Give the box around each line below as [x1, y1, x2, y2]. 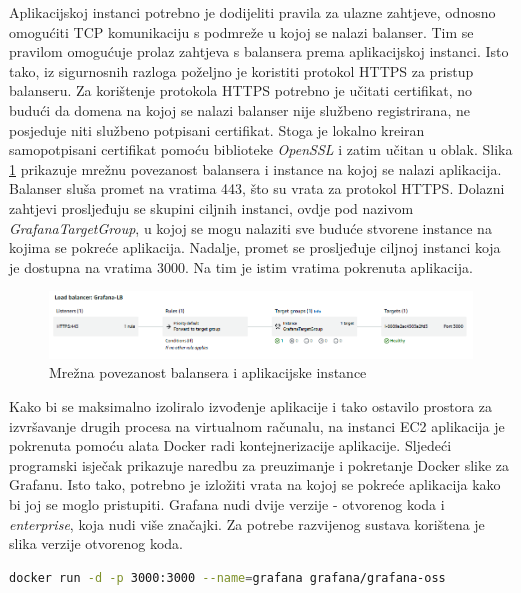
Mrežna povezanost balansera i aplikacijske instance [49, 362, 367, 383]
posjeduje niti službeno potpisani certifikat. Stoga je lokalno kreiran [9, 119, 425, 140]
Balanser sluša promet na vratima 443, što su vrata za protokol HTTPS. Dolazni [9, 178, 505, 199]
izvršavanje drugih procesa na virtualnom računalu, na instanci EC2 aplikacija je [9, 415, 505, 436]
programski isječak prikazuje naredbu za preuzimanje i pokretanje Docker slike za [9, 454, 510, 475]
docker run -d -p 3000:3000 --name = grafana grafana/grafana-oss [9, 570, 446, 585]
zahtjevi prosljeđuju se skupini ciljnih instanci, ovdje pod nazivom [9, 197, 414, 218]
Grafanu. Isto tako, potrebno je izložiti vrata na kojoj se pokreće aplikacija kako [9, 474, 501, 495]
